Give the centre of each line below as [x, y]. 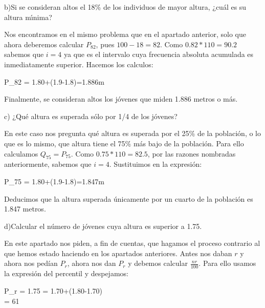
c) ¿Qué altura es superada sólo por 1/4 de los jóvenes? [91, 116]
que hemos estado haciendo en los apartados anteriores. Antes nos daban [118, 253]
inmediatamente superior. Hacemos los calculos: [79, 64]
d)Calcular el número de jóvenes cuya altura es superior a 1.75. [103, 226]
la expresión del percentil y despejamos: [66, 273]
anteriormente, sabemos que [48, 164]
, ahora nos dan [92, 263]
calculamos [21, 153]
